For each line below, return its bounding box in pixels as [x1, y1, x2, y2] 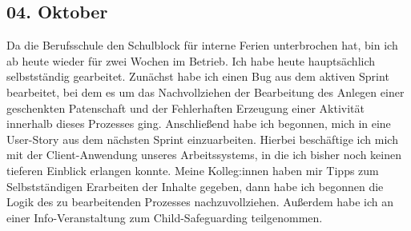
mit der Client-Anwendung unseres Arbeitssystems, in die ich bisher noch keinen [6, 146, 402, 163]
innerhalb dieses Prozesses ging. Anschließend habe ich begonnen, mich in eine [6, 115, 391, 132]
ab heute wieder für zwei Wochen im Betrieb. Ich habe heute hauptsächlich [6, 52, 376, 69]
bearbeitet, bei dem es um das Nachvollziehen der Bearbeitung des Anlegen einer [6, 83, 405, 100]
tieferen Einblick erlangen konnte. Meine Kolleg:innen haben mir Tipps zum [6, 161, 379, 178]
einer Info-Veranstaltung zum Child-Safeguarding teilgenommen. [6, 209, 323, 225]
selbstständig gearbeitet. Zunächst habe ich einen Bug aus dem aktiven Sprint [6, 68, 389, 85]
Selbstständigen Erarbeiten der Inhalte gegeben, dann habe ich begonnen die [6, 177, 384, 194]
